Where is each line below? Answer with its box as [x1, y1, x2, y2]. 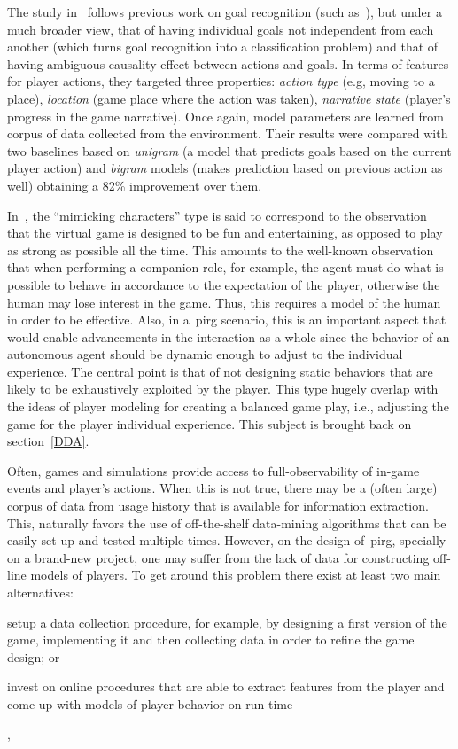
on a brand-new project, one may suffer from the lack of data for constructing [7, 548, 430, 566]
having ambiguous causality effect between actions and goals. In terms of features [7, 54, 449, 73]
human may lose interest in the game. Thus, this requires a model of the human [7, 293, 441, 311]
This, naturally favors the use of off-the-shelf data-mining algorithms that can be [7, 513, 446, 532]
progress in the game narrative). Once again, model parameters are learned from [7, 106, 444, 125]
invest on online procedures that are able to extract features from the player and [7, 677, 445, 696]
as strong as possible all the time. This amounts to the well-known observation [7, 240, 434, 259]
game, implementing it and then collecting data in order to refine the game [7, 630, 415, 649]
